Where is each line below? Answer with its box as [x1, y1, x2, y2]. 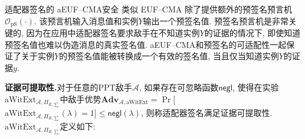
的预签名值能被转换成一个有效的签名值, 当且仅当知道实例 [59, 50, 279, 62]
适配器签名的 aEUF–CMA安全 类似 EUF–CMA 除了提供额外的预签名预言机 [5, 3, 292, 15]
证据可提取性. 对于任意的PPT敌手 [5, 81, 132, 93]
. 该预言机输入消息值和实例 [34, 14, 139, 27]
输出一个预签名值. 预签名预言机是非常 [143, 14, 289, 27]
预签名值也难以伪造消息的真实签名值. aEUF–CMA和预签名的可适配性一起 [5, 38, 287, 50]
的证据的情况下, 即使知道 [204, 27, 301, 39]
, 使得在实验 [232, 81, 279, 93]
